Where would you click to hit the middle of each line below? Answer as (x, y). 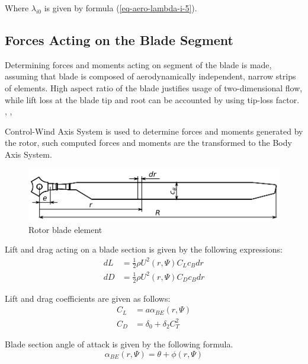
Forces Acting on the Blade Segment (119, 39)
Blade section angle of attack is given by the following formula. (119, 344)
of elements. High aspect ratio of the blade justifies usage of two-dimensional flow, (154, 87)
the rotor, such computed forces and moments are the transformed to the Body (148, 143)
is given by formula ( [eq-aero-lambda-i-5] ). (121, 8)
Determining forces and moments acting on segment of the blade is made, (138, 64)
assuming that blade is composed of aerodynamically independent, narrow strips (150, 76)
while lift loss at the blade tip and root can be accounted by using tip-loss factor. (152, 99)
